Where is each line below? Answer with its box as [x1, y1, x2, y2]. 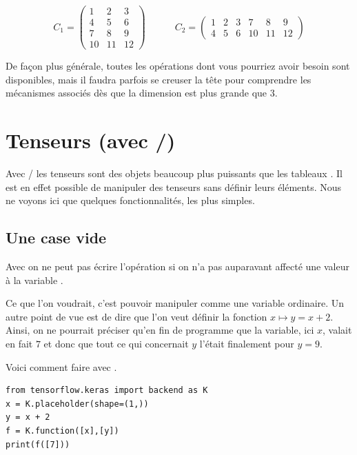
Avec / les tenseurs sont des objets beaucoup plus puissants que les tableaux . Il [6, 166, 343, 181]
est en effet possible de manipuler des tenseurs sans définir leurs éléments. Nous [6, 179, 342, 194]
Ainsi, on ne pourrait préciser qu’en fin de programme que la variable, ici [6, 323, 314, 337]
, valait [322, 323, 352, 337]
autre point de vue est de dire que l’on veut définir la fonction [6, 309, 267, 323]
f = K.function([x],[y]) [6, 426, 119, 436]
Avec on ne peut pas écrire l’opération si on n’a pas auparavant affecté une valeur [6, 259, 349, 274]
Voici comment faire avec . [6, 359, 117, 374]
